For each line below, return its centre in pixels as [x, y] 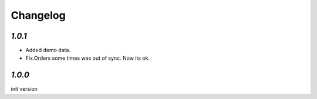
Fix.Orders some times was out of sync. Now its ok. [87, 58]
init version [24, 89]
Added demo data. [48, 50]
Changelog [38, 15]
